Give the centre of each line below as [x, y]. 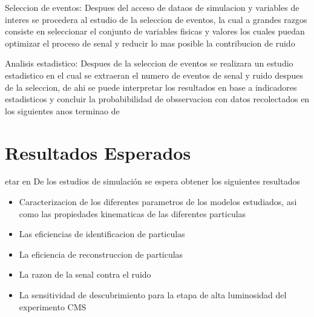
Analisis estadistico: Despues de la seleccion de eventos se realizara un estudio [149, 63]
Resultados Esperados [98, 152]
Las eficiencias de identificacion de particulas [102, 234]
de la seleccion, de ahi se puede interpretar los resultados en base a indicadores [151, 87]
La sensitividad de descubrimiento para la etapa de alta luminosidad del [153, 295]
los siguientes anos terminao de [62, 110]
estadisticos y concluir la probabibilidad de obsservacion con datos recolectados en [157, 99]
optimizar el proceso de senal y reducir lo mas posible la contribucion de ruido [150, 43]
